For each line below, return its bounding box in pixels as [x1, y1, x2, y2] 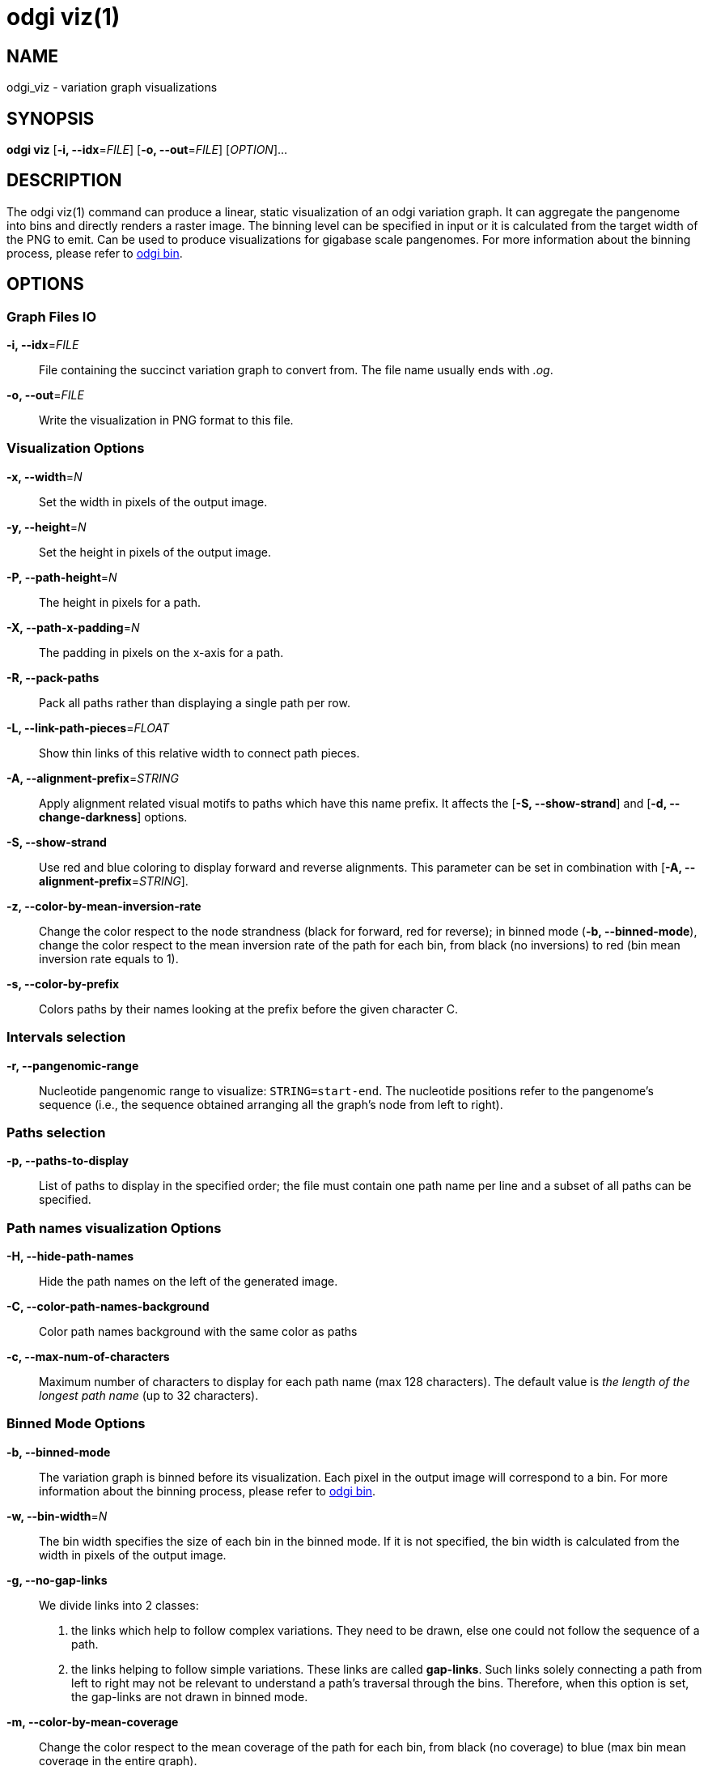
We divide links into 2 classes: [39, 1598, 199, 1612]
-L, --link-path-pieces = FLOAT [6, 720, 169, 735]
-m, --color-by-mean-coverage [6, 1714, 179, 1729]
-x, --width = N [6, 469, 83, 484]
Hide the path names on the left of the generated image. [39, 1274, 338, 1289]
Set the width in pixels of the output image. [39, 494, 268, 509]
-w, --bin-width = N [6, 1508, 108, 1523]
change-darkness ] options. [39, 809, 188, 824]
